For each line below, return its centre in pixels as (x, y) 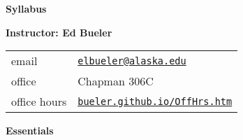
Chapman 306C (116, 81)
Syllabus (26, 8)
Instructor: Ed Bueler (59, 32)
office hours (39, 101)
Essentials (30, 131)
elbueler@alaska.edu (132, 61)
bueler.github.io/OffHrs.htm (155, 101)
